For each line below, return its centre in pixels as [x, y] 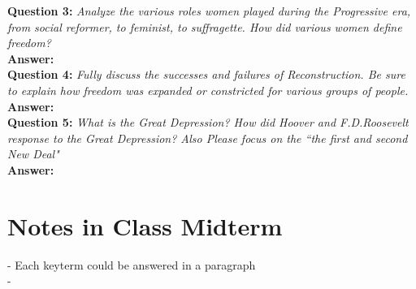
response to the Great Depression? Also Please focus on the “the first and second [208, 138]
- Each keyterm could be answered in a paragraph [132, 264]
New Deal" [33, 154]
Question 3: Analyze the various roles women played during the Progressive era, [209, 11]
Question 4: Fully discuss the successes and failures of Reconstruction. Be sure [206, 74]
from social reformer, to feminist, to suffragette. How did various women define [205, 26]
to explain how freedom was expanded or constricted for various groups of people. [208, 90]
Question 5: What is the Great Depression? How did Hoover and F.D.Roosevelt [208, 122]
